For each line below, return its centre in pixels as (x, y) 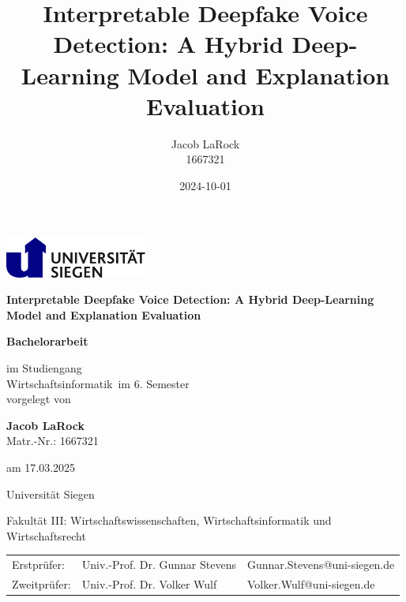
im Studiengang (44, 368)
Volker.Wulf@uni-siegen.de (311, 583)
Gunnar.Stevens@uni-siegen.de (321, 565)
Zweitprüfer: (41, 583)
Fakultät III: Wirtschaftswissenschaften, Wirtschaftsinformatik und (169, 520)
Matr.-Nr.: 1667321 (53, 441)
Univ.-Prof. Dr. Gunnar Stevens (159, 565)
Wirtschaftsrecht (46, 535)
